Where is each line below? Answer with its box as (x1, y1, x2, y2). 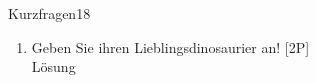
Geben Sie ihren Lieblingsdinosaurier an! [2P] (31, 36, 310, 57)
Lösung (31, 56, 76, 77)
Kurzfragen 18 (8, 3, 91, 23)
